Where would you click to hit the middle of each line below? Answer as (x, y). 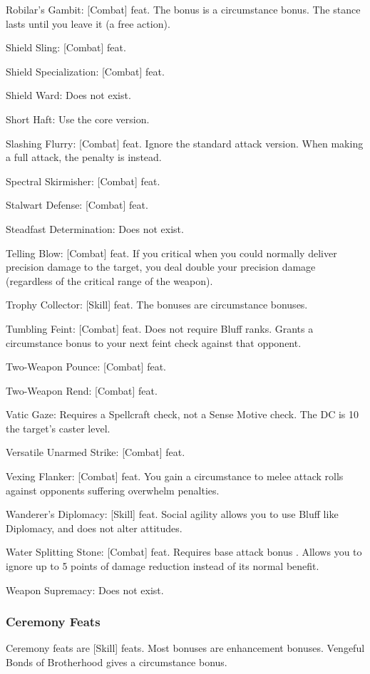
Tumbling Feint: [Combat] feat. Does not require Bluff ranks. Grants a (160, 328)
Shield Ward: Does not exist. (68, 95)
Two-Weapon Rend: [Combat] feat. (82, 390)
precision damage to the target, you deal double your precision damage (161, 267)
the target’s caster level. (58, 428)
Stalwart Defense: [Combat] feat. (77, 205)
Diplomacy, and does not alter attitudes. (94, 528)
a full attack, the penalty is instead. (84, 157)
